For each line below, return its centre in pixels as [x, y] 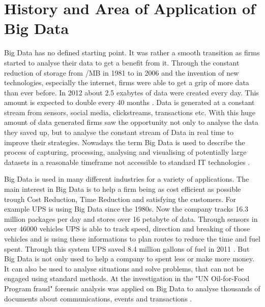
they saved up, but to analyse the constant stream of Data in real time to [119, 132]
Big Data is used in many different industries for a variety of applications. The [127, 179]
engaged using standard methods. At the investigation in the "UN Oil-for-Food [127, 278]
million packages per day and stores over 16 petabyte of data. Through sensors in [131, 218]
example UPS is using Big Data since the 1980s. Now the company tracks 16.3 [126, 209]
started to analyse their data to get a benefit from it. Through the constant [122, 62]
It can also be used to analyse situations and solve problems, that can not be [124, 268]
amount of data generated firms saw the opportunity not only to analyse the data [131, 122]
